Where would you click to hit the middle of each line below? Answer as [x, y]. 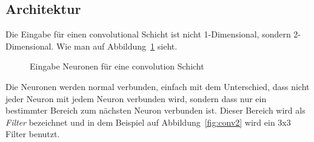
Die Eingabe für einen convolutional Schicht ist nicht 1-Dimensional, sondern [148, 34]
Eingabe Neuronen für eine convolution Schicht [117, 66]
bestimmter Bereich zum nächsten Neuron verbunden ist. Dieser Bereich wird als [155, 110]
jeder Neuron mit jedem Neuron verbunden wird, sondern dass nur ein [136, 98]
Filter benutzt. [33, 134]
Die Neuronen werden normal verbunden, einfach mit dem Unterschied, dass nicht [158, 86]
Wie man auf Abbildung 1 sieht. [117, 46]
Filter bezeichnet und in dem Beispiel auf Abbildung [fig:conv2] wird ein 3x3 [148, 122]
